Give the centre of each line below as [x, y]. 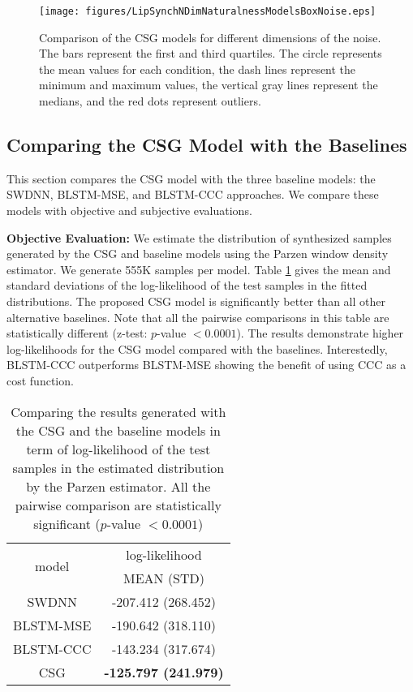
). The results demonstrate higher [320, 333]
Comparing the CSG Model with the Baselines [207, 145]
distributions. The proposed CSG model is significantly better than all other [196, 301]
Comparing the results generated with [118, 411]
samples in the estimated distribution [118, 467]
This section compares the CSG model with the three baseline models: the [191, 178]
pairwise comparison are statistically [118, 505]
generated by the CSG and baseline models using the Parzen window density [198, 254]
